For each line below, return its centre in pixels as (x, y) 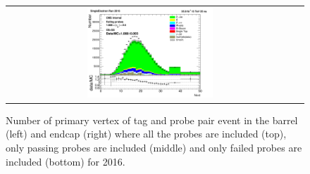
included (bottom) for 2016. (66, 161)
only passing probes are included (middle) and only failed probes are (154, 148)
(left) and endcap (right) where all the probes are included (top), (146, 134)
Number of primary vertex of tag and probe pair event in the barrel (152, 120)
